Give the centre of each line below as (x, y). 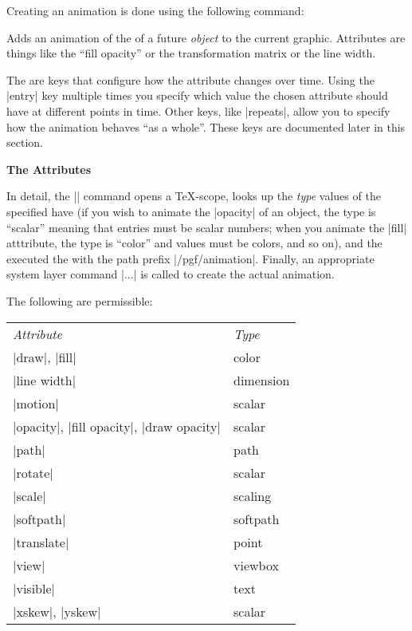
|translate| (41, 542)
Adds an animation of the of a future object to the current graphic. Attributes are (206, 37)
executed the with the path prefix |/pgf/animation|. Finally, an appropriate (190, 258)
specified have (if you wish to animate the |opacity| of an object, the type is (191, 211)
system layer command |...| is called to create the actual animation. (171, 274)
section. (25, 142)
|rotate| (33, 472)
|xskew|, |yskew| (57, 611)
